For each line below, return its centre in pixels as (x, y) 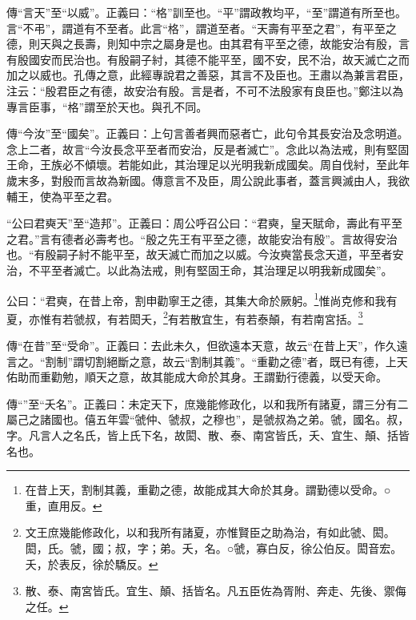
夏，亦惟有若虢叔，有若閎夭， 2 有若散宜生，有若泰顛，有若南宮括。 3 (185, 317)
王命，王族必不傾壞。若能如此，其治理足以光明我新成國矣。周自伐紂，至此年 (208, 165)
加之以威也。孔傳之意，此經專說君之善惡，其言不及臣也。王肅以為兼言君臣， (208, 75)
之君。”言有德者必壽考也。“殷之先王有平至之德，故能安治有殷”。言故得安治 (202, 238)
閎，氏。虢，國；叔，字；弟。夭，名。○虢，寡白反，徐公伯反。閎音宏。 (214, 548)
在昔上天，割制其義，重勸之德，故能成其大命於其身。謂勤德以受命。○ (208, 490)
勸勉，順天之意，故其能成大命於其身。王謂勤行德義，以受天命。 (219, 377)
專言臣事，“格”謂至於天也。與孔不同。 (107, 106)
